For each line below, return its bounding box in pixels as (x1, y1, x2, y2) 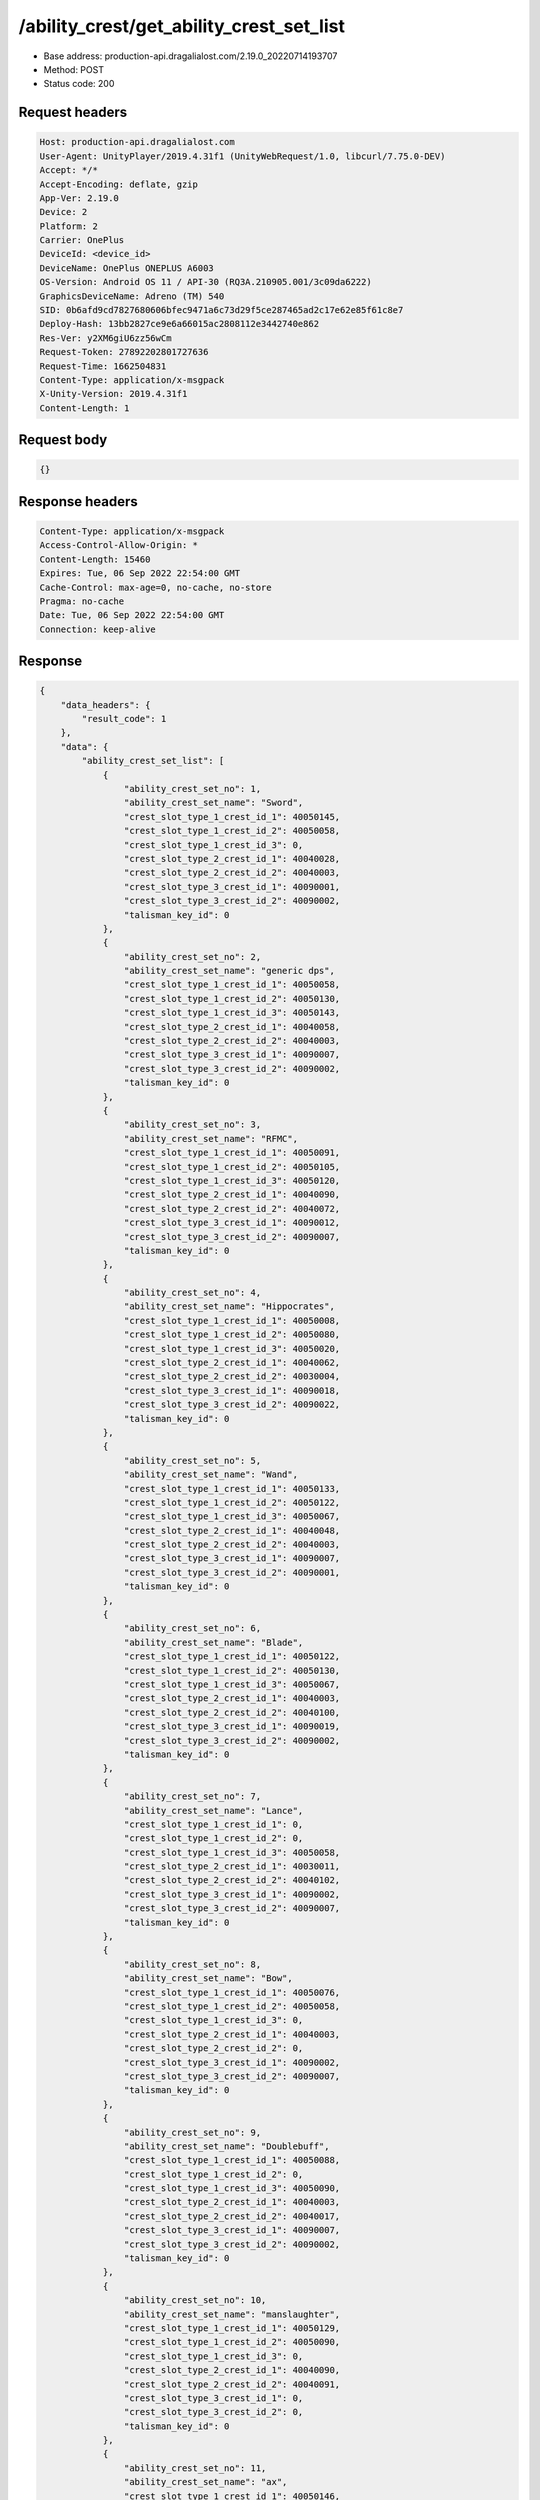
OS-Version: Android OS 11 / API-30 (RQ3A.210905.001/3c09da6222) (39, 276, 372, 288)
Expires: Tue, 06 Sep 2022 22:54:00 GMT (39, 568, 240, 579)
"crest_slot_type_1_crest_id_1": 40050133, (123, 1483, 341, 1494)
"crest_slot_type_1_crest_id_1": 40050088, (123, 2155, 341, 2166)
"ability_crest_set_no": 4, (123, 1287, 262, 1299)
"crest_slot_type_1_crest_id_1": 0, (123, 1818, 304, 1830)
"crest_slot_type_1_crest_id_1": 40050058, (123, 979, 341, 990)
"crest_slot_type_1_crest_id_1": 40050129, (123, 2322, 341, 2334)
